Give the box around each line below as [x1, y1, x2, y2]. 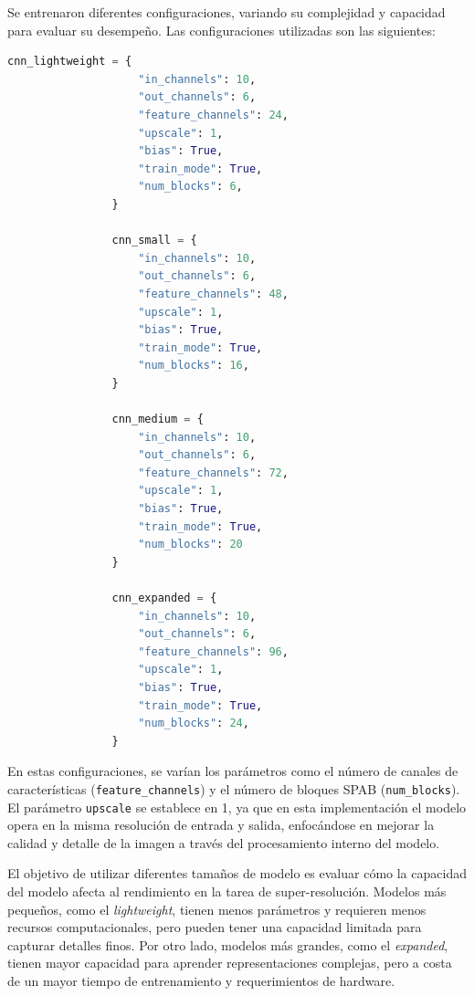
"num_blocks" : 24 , [138, 717, 249, 730]
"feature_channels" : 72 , [138, 466, 289, 479]
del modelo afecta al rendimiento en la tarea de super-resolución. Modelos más [7, 882, 447, 901]
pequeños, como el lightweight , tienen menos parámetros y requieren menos [7, 899, 427, 918]
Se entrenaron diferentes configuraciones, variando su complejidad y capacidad [7, 3, 446, 21]
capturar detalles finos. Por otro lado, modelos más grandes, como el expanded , [7, 935, 448, 954]
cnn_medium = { [111, 413, 204, 426]
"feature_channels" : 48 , [138, 287, 289, 300]
